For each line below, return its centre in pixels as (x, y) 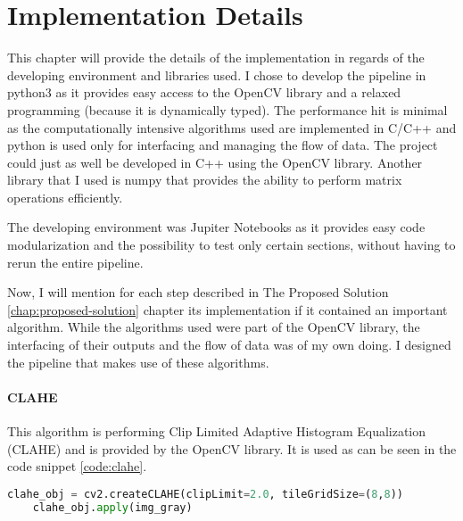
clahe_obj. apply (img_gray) (112, 507)
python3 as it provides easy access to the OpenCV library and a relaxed (204, 92)
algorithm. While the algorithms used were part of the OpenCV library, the (214, 327)
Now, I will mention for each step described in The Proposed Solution (198, 292)
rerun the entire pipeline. (75, 262)
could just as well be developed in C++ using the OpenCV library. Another (215, 162)
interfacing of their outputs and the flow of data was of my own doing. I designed (229, 345)
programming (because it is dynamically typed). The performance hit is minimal (227, 109)
